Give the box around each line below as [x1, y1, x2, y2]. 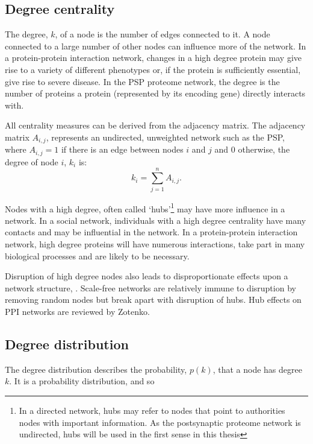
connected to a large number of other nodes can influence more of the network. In [5, 39, 306, 52]
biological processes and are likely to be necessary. [5, 249, 190, 262]
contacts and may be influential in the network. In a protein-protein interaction [5, 226, 298, 238]
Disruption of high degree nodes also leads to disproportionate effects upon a [5, 270, 288, 282]
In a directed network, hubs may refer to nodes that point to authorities [19, 404, 285, 416]
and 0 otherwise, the [214, 143, 290, 156]
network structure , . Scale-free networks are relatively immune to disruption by [5, 281, 296, 294]
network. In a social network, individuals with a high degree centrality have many [5, 214, 306, 226]
